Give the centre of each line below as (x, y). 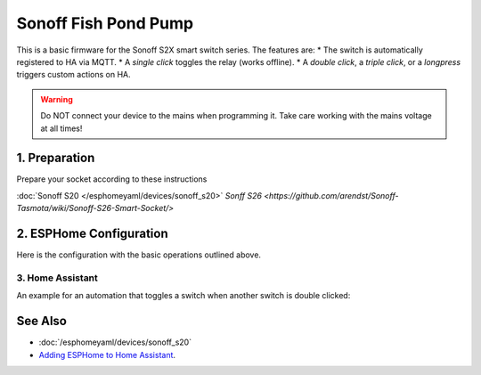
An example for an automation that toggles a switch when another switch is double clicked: (183, 296)
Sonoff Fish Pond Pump (105, 23)
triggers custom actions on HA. (73, 75)
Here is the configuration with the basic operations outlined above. (139, 255)
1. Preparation (56, 158)
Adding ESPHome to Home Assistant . (107, 355)
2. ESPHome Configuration (92, 233)
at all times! (61, 128)
